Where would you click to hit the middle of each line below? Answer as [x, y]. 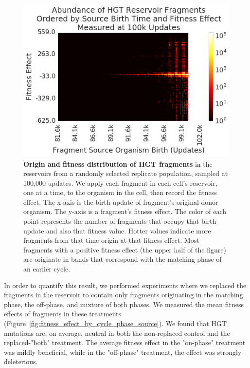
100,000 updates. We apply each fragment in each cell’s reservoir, [120, 183]
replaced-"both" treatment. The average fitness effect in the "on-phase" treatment [125, 342]
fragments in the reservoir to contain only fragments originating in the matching [124, 295]
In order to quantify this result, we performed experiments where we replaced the [125, 285]
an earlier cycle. [47, 269]
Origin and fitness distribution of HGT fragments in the [118, 164]
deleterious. [21, 361]
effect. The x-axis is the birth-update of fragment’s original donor [121, 202]
